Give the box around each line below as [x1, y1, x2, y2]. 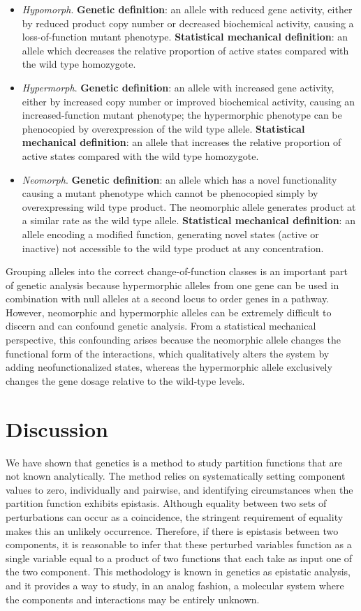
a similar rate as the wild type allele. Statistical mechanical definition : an [22, 213, 355, 228]
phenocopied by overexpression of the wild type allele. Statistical [22, 121, 305, 135]
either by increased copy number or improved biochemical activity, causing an [22, 94, 355, 108]
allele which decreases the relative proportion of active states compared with [22, 43, 349, 57]
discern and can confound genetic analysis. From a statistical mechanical [6, 318, 316, 333]
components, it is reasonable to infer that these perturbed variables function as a [6, 537, 352, 552]
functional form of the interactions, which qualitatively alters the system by [6, 346, 330, 360]
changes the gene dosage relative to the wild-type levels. [6, 373, 245, 388]
